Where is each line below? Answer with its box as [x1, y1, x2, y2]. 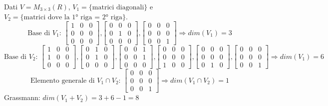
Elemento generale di [30, 77, 95, 84]
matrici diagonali [92, 4, 144, 11]
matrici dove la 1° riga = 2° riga [23, 13, 123, 21]
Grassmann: [4, 92, 40, 103]
